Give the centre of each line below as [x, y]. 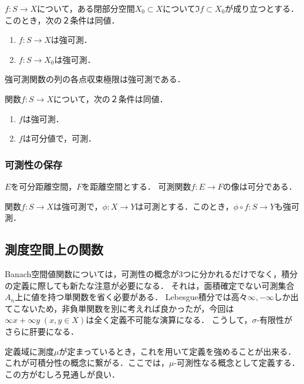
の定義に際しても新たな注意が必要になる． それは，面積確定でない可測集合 [150, 285]
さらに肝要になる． [42, 331]
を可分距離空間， [44, 186]
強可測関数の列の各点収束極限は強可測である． [95, 79]
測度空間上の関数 [54, 249]
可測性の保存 [34, 164]
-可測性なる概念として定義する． [237, 363]
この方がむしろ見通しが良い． [62, 374]
